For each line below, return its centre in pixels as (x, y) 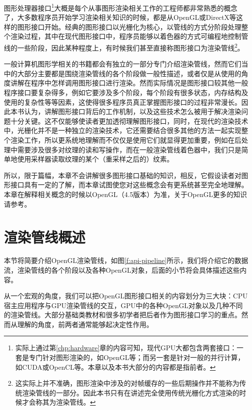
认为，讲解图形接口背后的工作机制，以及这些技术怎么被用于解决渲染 (133, 111)
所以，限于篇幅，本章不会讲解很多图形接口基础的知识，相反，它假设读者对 (123, 175)
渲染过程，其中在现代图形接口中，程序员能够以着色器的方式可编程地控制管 (129, 36)
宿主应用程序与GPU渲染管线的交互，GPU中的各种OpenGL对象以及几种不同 (123, 305)
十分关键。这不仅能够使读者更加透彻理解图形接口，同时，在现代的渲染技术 (129, 121)
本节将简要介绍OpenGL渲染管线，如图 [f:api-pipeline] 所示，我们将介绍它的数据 (126, 260)
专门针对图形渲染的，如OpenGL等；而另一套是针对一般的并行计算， (137, 357)
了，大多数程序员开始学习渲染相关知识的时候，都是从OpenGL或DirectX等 (120, 17)
